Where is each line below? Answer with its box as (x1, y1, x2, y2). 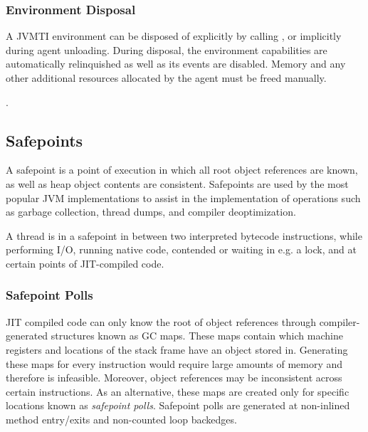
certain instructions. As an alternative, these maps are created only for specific (6, 384, 349, 399)
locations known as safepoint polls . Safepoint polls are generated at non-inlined (6, 398, 350, 413)
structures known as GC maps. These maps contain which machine (51, 328, 343, 343)
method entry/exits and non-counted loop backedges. (6, 411, 237, 426)
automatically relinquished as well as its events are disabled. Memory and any (6, 56, 346, 71)
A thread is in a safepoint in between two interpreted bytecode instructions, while (6, 228, 362, 243)
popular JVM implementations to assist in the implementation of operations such (6, 190, 361, 205)
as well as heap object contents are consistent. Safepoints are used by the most (6, 176, 349, 191)
